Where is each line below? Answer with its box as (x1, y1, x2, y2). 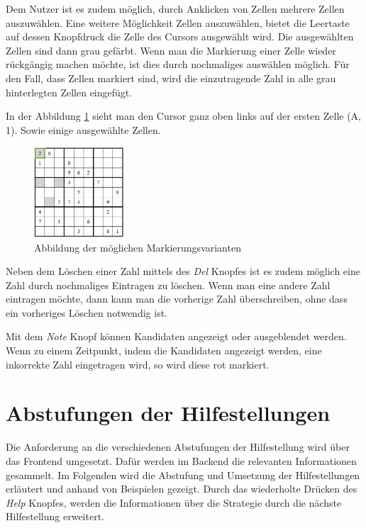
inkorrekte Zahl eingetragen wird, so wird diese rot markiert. (6, 356, 270, 371)
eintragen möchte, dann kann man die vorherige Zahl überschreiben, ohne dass (6, 291, 348, 306)
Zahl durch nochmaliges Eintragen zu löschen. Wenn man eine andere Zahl (6, 277, 331, 292)
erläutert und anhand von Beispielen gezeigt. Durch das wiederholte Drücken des (6, 481, 357, 496)
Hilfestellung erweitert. (6, 509, 104, 524)
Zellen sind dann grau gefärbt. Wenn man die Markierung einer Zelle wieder (6, 43, 336, 57)
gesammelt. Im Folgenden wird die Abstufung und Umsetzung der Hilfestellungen (6, 467, 360, 482)
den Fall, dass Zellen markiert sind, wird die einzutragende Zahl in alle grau (6, 70, 336, 85)
